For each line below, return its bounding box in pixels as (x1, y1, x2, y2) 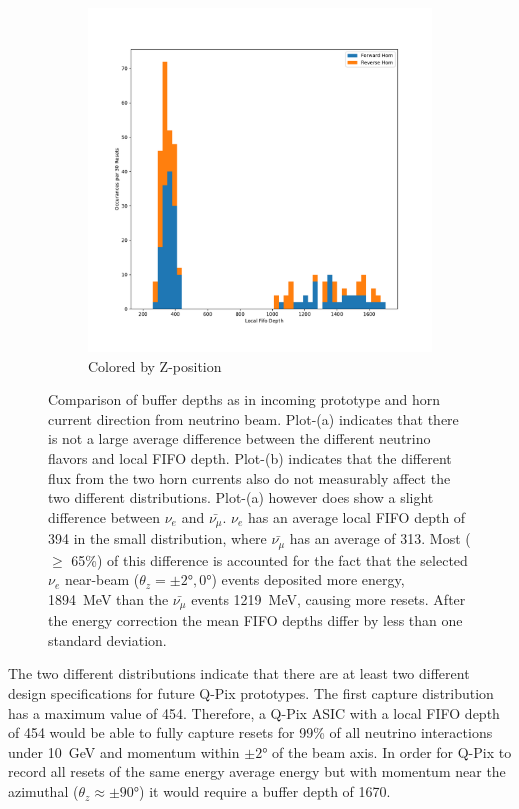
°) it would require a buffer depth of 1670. (133, 781, 391, 802)
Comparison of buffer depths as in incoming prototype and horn (48, 389, 441, 410)
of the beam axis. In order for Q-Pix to (272, 741, 512, 762)
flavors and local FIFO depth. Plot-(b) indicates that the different (48, 447, 452, 468)
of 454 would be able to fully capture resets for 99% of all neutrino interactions (8, 722, 493, 743)
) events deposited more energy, (211, 569, 405, 590)
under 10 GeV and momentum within (8, 741, 240, 762)
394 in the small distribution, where (48, 528, 267, 549)
